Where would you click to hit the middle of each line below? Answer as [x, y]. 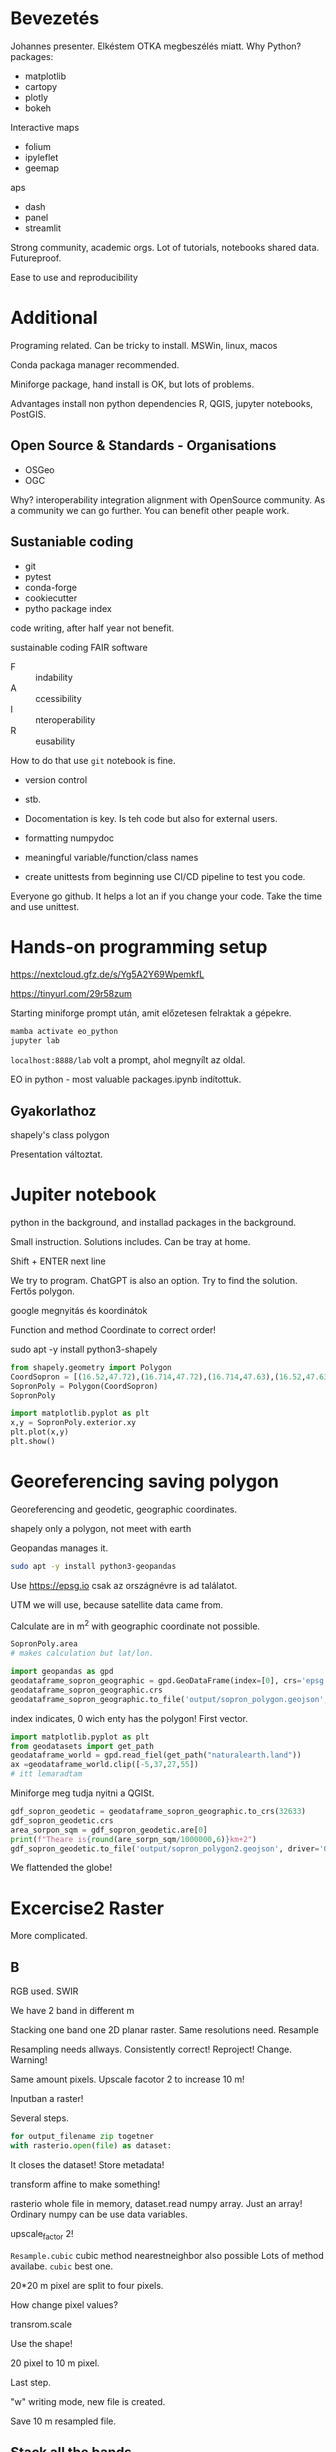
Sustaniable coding [72, 542]
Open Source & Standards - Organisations [143, 445]
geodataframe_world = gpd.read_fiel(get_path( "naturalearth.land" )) [156, 1755]
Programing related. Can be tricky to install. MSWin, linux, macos [144, 345]
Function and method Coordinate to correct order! [113, 1329]
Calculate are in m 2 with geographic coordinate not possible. [135, 1625]
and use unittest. [45, 906]
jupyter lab [35, 1041]
